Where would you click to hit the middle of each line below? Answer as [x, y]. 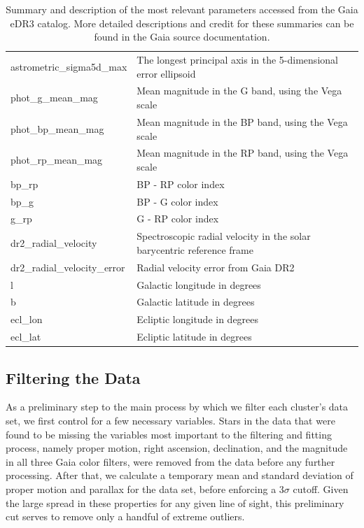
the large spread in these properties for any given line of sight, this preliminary [175, 502]
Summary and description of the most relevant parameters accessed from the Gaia [182, 9]
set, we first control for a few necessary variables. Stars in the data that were [170, 421]
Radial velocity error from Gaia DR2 [216, 267]
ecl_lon [27, 319]
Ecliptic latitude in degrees [194, 337]
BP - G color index [177, 201]
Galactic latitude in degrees [196, 302]
